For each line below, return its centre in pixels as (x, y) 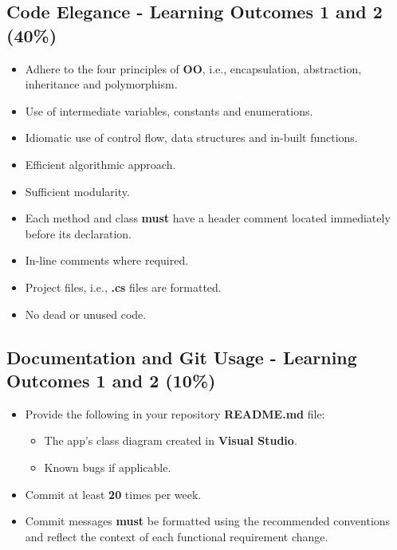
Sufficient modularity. (77, 191)
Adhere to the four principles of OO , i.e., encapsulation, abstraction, (193, 68)
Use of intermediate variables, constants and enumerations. (169, 110)
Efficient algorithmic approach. (100, 164)
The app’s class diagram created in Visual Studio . (171, 440)
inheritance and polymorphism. (101, 84)
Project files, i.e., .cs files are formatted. (123, 287)
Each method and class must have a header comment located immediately (208, 218)
